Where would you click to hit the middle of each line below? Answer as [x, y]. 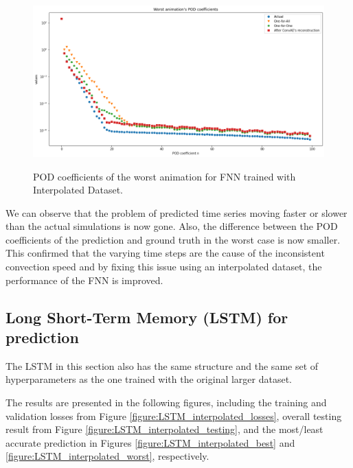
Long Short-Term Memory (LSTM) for [147, 317]
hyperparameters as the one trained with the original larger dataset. [149, 379]
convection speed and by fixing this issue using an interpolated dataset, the [164, 267]
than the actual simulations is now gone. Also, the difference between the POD [172, 226]
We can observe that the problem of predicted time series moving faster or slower [176, 212]
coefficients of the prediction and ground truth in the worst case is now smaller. [173, 239]
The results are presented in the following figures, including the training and [166, 402]
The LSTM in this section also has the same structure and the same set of [162, 365]
